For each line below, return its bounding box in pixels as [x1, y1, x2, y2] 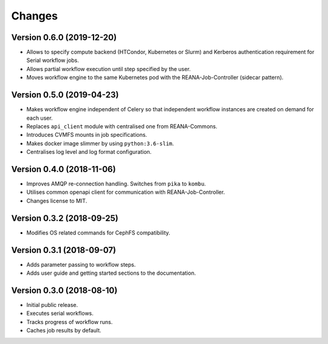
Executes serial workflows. [26, 310, 94, 317]
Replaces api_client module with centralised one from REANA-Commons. [26, 122, 218, 130]
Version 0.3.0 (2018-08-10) [11, 285, 118, 295]
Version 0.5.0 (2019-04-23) [11, 90, 119, 100]
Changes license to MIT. [26, 197, 87, 204]
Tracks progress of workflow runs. [26, 318, 113, 325]
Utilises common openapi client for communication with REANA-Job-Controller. [26, 188, 225, 196]
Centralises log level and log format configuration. [26, 148, 152, 156]
